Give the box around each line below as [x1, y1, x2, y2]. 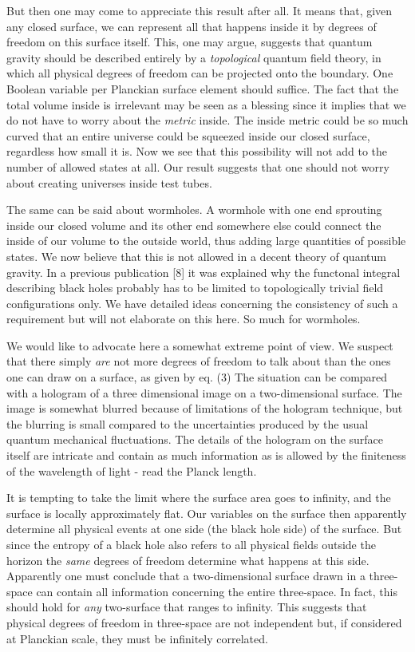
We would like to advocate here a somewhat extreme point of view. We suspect [6, 337, 393, 354]
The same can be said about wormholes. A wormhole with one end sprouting [6, 201, 382, 218]
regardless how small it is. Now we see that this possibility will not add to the [6, 143, 388, 160]
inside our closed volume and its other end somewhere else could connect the [6, 216, 381, 233]
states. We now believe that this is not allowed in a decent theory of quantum [6, 247, 386, 264]
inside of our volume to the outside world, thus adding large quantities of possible [6, 232, 406, 249]
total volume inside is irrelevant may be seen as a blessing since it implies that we [6, 96, 406, 113]
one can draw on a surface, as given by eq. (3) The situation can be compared [6, 369, 388, 385]
